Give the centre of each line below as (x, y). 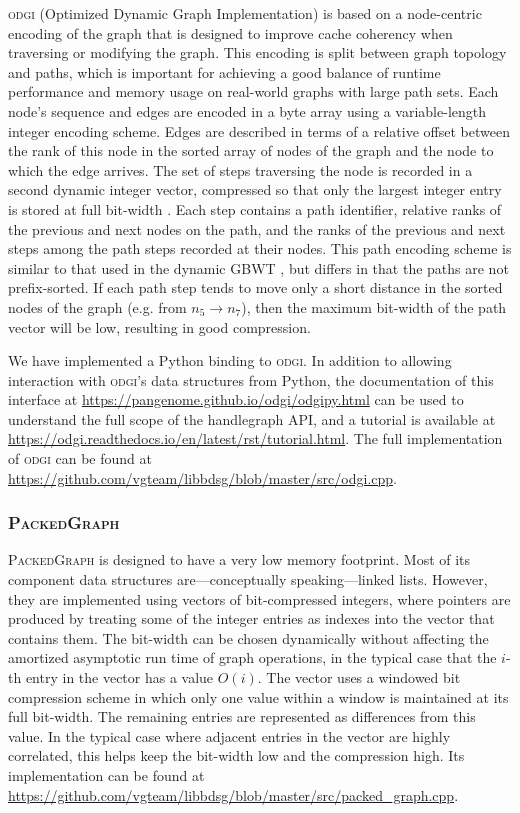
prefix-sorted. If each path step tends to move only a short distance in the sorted (255, 287)
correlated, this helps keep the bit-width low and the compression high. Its (236, 755)
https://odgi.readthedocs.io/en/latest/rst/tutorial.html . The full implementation (255, 438)
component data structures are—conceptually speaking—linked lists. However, (248, 579)
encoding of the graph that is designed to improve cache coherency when (230, 32)
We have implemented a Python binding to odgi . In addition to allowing (230, 360)
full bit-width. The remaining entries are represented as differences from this (242, 716)
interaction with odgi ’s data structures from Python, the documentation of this (251, 379)
